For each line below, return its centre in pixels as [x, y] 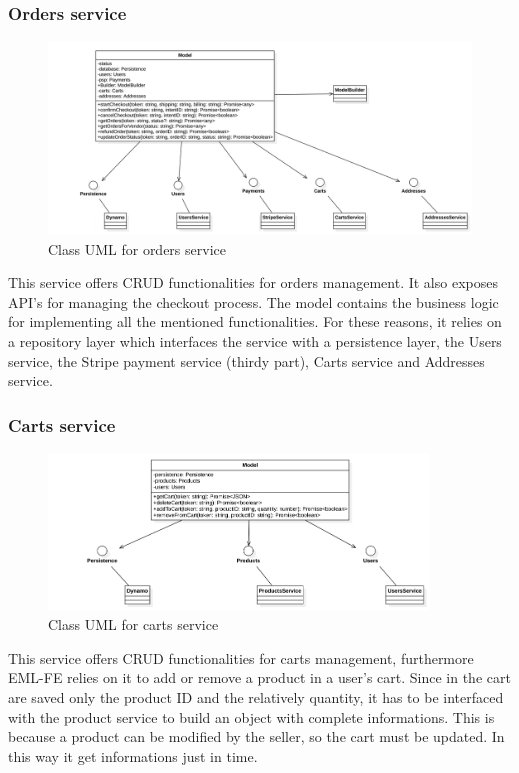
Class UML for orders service [137, 248]
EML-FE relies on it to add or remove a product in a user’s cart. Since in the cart [259, 677]
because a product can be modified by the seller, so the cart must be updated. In [256, 736]
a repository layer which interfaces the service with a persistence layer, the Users [255, 340]
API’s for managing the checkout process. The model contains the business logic [253, 301]
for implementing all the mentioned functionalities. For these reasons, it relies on [255, 321]
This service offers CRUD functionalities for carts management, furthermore [241, 657]
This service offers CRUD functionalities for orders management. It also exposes [253, 282]
